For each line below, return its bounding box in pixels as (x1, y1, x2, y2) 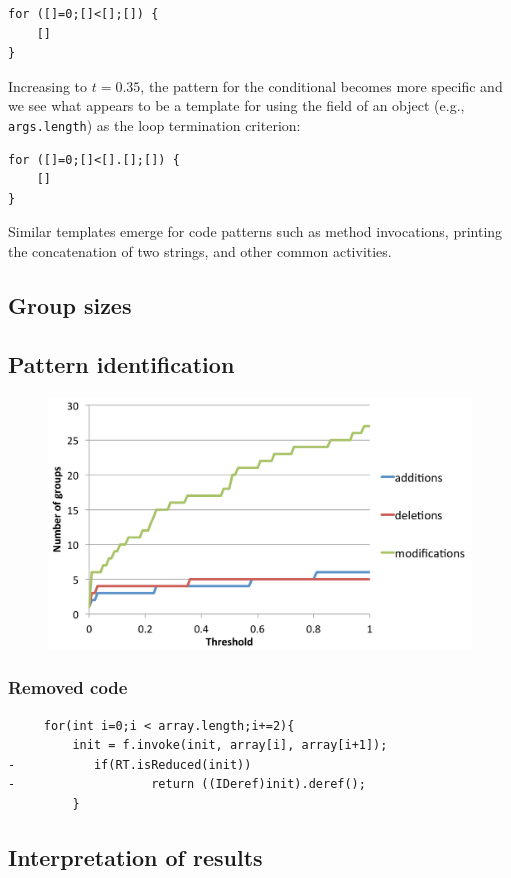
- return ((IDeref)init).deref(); (8, 777, 366, 792)
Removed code (8, 675, 128, 700)
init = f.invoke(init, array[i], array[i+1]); (72, 738, 388, 753)
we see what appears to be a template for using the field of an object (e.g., (8, 95, 465, 116)
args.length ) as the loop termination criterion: (8, 114, 301, 135)
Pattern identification (8, 348, 235, 379)
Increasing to (8, 75, 88, 96)
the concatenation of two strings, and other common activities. (8, 241, 392, 261)
